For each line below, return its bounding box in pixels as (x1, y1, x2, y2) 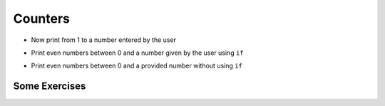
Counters (13, 11, 71, 26)
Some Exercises (13, 80, 86, 92)
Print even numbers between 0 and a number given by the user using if (31, 48, 244, 57)
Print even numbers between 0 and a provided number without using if (31, 61, 242, 70)
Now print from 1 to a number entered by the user (31, 36, 176, 44)
